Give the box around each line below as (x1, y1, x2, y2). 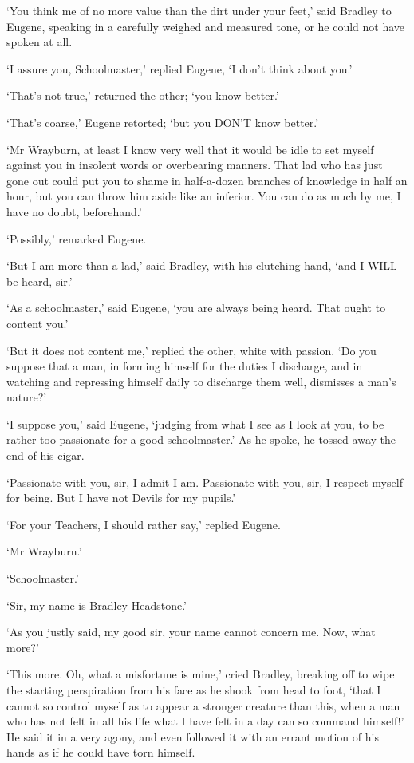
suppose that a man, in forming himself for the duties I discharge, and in (6, 358, 363, 374)
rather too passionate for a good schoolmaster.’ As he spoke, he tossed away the (6, 431, 396, 448)
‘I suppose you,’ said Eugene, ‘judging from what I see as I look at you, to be (6, 415, 384, 432)
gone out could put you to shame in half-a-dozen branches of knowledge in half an (6, 172, 408, 188)
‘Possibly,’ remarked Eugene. (6, 230, 147, 247)
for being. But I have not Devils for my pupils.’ (6, 489, 236, 506)
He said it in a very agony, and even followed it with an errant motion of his (6, 728, 379, 745)
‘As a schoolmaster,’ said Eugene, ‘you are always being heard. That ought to (6, 299, 386, 316)
